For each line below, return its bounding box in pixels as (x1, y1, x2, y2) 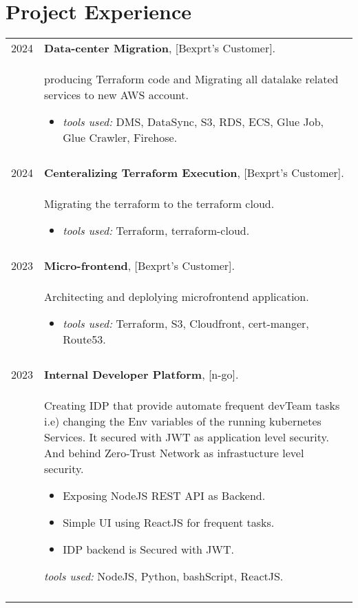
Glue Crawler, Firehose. (63, 129, 178, 146)
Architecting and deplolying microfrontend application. (44, 289, 309, 305)
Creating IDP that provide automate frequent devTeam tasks (44, 397, 340, 414)
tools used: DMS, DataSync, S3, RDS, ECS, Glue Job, (63, 114, 324, 130)
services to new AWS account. (44, 87, 189, 103)
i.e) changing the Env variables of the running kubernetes (44, 413, 322, 430)
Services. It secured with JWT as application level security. (44, 429, 330, 445)
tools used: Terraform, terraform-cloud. (63, 222, 250, 239)
